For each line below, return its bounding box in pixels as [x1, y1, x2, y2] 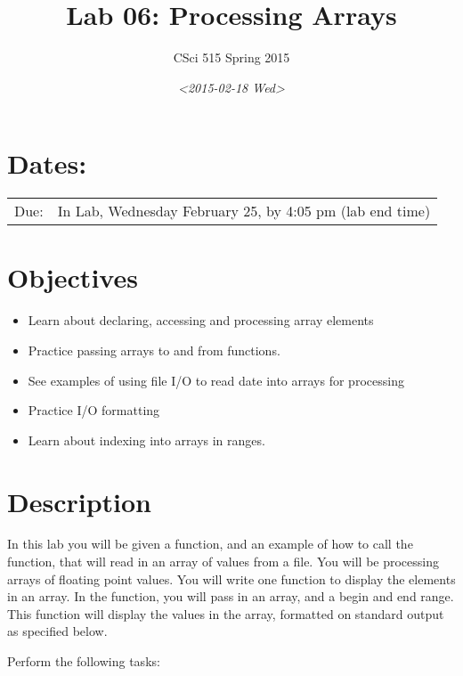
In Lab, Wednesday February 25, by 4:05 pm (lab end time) [57, 200, 431, 222]
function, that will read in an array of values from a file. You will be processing [7, 552, 440, 571]
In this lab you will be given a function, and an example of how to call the [7, 534, 413, 553]
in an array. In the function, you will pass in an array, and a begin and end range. [7, 587, 454, 606]
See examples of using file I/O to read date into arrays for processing [28, 371, 404, 389]
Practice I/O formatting [28, 401, 160, 419]
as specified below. [7, 622, 108, 640]
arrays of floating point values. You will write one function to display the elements [7, 569, 456, 588]
